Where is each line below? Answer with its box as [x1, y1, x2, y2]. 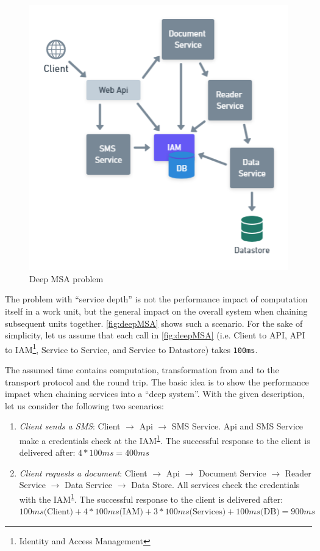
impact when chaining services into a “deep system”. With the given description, [5, 387, 305, 400]
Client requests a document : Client [19, 466, 148, 479]
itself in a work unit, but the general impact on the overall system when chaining [5, 304, 308, 317]
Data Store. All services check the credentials [131, 478, 300, 491]
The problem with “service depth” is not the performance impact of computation [5, 293, 308, 305]
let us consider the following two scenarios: [5, 399, 164, 412]
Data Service [65, 478, 113, 491]
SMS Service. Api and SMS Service [171, 420, 304, 432]
